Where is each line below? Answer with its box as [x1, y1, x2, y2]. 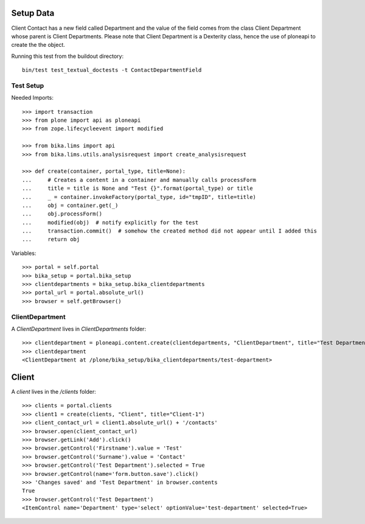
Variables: [11, 250, 36, 257]
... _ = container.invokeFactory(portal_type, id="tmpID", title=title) [22, 194, 257, 200]
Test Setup [11, 81, 44, 89]
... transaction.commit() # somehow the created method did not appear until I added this [22, 228, 318, 234]
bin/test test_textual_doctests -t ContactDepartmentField [22, 67, 202, 74]
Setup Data [11, 8, 55, 18]
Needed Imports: [11, 94, 54, 102]
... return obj [22, 236, 80, 243]
